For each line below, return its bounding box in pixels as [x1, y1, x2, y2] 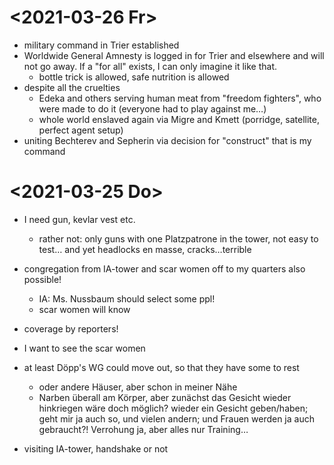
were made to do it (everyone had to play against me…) [38, 102, 267, 115]
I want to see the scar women [23, 342, 146, 354]
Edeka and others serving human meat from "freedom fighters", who [38, 92, 322, 104]
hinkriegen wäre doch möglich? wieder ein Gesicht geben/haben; [38, 402, 309, 414]
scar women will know [38, 303, 131, 315]
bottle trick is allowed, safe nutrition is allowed [38, 71, 230, 83]
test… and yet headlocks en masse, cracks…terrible [38, 243, 252, 255]
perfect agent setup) [38, 124, 124, 136]
